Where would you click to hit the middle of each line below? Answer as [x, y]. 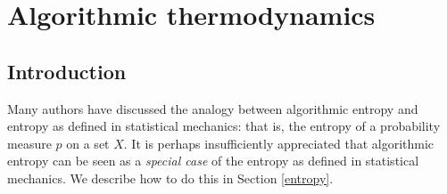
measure [29, 143]
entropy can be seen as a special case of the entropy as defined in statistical [213, 161]
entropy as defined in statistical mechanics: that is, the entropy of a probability [224, 126]
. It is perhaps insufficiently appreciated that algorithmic [279, 143]
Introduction [67, 71]
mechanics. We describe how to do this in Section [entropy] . [170, 178]
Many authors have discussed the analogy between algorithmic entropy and [213, 108]
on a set [88, 143]
